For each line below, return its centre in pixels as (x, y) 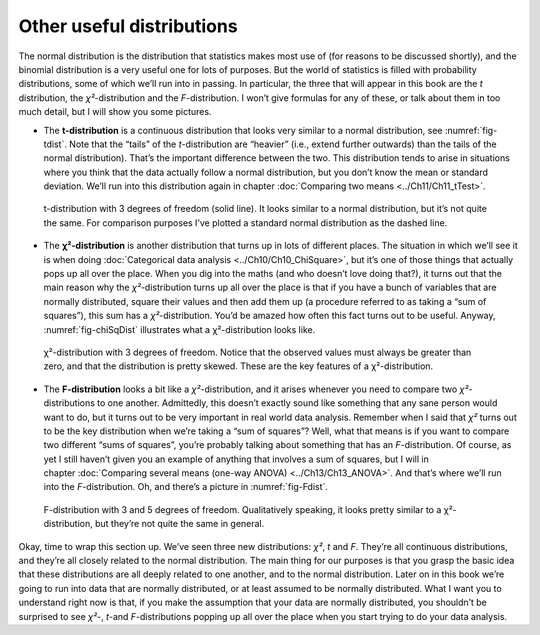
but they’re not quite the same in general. (180, 524)
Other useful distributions (128, 26)
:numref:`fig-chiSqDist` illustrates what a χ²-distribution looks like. (179, 329)
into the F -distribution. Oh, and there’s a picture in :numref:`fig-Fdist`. (186, 487)
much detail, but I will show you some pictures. (115, 112)
